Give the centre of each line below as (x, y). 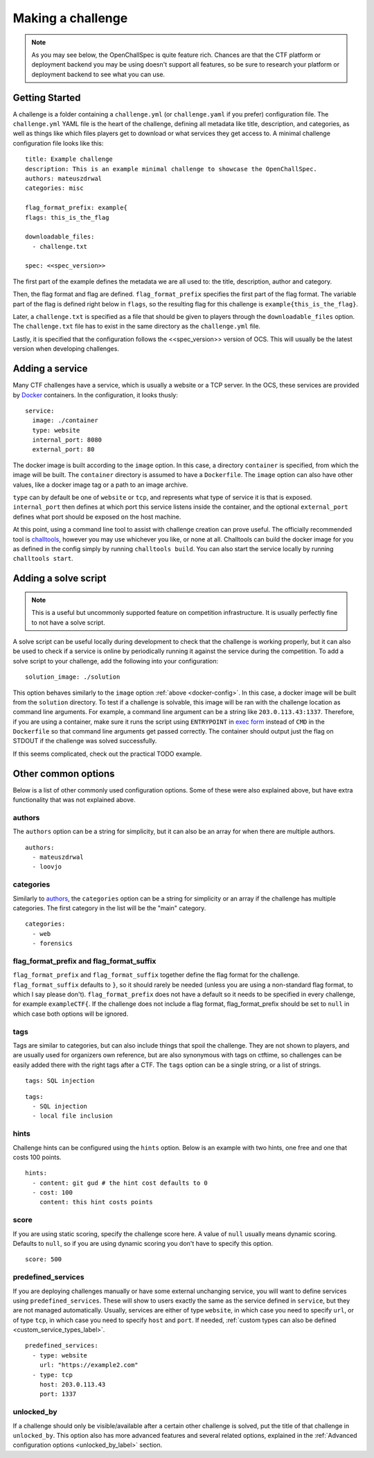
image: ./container (65, 420)
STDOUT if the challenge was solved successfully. (85, 741)
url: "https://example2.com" (89, 1365)
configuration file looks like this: (58, 143)
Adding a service (50, 368)
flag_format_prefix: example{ (77, 208)
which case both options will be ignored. (71, 1014)
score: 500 (44, 1259)
